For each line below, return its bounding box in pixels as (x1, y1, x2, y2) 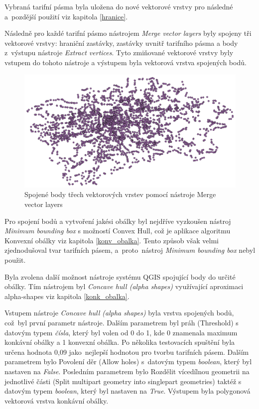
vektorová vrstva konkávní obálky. (4, 395, 109, 406)
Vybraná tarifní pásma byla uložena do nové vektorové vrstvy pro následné (4, 1, 233, 11)
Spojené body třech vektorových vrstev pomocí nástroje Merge (24, 189, 216, 200)
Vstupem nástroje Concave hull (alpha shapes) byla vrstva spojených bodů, (4, 307, 234, 318)
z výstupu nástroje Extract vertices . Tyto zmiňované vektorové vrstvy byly (4, 47, 234, 58)
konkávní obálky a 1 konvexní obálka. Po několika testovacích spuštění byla (4, 337, 235, 347)
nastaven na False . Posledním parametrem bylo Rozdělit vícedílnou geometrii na (4, 366, 250, 376)
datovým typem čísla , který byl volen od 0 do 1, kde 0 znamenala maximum (4, 327, 238, 337)
